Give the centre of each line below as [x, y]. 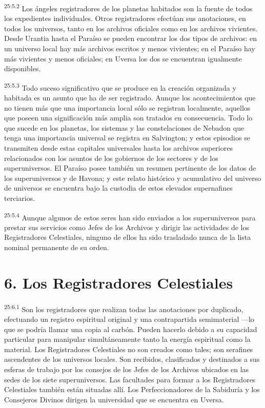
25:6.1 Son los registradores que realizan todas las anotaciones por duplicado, [124, 308]
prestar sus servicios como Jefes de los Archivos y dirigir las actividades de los [127, 227]
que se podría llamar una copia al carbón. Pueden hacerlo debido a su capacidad [131, 329]
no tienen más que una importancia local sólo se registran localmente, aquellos [127, 107]
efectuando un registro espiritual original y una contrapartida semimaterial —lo [129, 319]
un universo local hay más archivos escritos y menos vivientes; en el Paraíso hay [130, 48]
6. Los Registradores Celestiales [119, 282]
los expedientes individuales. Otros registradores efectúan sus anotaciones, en [125, 18]
